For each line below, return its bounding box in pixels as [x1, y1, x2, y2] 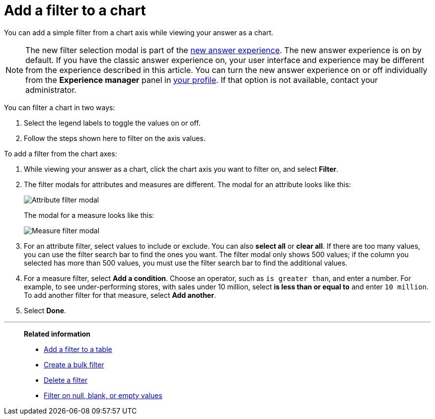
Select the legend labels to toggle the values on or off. [24, 118, 201, 127]
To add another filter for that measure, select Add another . [24, 290, 216, 299]
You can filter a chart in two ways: [4, 103, 115, 112]
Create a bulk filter [44, 360, 104, 369]
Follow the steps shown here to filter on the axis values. [24, 134, 206, 142]
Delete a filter [44, 375, 88, 384]
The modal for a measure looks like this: [24, 210, 154, 219]
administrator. [25, 84, 77, 95]
